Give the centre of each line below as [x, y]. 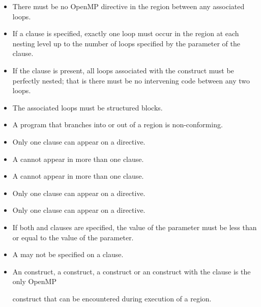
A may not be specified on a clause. [68, 254]
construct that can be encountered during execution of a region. [112, 298]
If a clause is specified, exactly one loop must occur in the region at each [126, 33]
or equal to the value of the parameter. [73, 237]
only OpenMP [34, 281]
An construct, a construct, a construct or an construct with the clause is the [132, 271]
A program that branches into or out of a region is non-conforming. [118, 124]
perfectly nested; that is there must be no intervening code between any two [131, 80]
